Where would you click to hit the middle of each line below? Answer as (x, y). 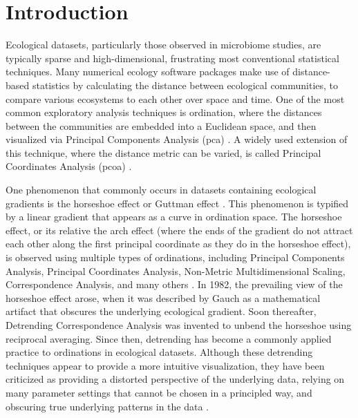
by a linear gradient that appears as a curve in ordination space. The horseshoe (174, 217)
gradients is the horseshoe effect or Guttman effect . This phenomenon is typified (177, 203)
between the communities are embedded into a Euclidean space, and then (161, 125)
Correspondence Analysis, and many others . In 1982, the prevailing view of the (174, 284)
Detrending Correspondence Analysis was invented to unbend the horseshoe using (179, 325)
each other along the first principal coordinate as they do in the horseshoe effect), (178, 244)
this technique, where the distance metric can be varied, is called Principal (163, 152)
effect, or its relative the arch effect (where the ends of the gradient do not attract (179, 230)
